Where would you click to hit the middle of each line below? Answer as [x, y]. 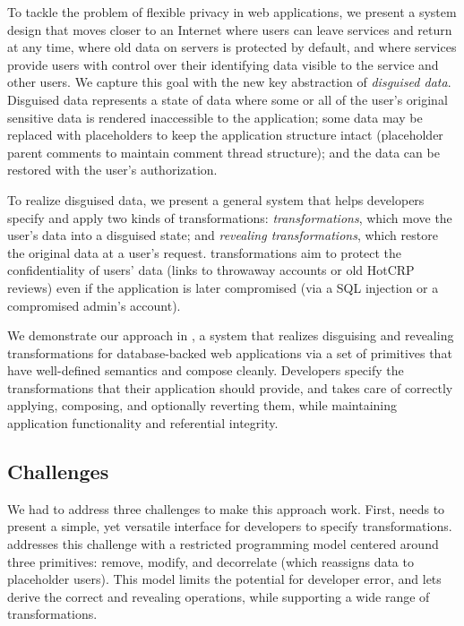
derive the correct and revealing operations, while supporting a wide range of [219, 596]
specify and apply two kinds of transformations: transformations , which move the [230, 217]
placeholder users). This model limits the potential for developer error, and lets [224, 579]
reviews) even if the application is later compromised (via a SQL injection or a [223, 287]
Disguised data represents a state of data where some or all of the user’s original [228, 99]
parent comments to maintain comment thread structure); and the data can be [223, 152]
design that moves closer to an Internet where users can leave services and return [230, 29]
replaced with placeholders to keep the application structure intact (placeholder [225, 135]
